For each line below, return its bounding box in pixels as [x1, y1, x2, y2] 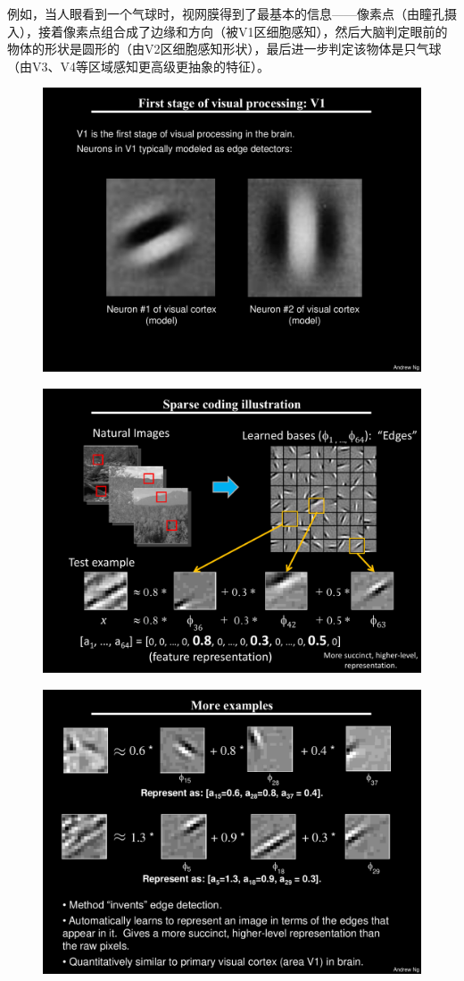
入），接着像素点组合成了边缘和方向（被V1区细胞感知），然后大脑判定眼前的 [7, 21, 448, 40]
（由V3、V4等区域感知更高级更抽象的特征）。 [7, 56, 269, 75]
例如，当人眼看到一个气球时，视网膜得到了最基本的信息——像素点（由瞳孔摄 [7, 4, 457, 22]
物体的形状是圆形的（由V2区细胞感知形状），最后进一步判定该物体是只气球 [7, 39, 442, 58]
